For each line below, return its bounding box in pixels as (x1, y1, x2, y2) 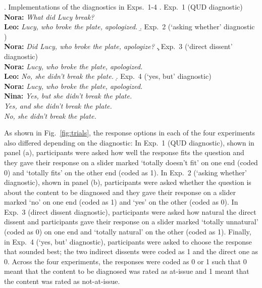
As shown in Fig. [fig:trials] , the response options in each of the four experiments (4, 127, 255, 138)
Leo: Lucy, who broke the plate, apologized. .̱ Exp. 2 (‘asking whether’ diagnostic (4, 21, 255, 32)
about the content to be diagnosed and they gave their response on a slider (4, 186, 236, 197)
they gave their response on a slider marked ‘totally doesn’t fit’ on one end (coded (4, 157, 258, 167)
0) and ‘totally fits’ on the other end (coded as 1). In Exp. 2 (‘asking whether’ (4, 167, 247, 177)
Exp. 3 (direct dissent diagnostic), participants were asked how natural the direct (4, 206, 256, 217)
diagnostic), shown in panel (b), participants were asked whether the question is (4, 177, 251, 187)
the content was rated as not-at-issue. (4, 276, 120, 286)
